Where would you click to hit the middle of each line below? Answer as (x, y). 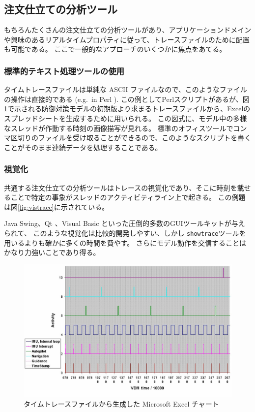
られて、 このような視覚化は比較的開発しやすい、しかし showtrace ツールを (125, 233)
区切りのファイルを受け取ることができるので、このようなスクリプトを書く (131, 138)
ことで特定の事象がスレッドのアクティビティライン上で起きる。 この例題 (128, 197)
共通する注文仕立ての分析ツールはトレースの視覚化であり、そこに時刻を (121, 187)
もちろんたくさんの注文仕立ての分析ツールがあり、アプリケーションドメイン (128, 30)
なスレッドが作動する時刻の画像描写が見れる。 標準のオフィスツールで (119, 128)
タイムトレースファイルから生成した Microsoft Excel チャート (121, 403)
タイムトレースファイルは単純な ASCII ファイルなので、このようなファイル (126, 89)
